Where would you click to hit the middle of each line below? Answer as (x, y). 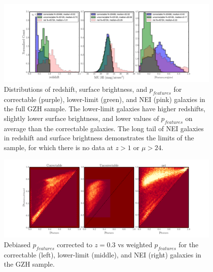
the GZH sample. (29, 264)
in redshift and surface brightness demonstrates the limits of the (99, 138)
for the (188, 244)
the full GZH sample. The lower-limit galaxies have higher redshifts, (105, 109)
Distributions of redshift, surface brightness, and (76, 89)
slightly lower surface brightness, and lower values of (82, 118)
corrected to (75, 244)
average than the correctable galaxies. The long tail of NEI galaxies (104, 128)
